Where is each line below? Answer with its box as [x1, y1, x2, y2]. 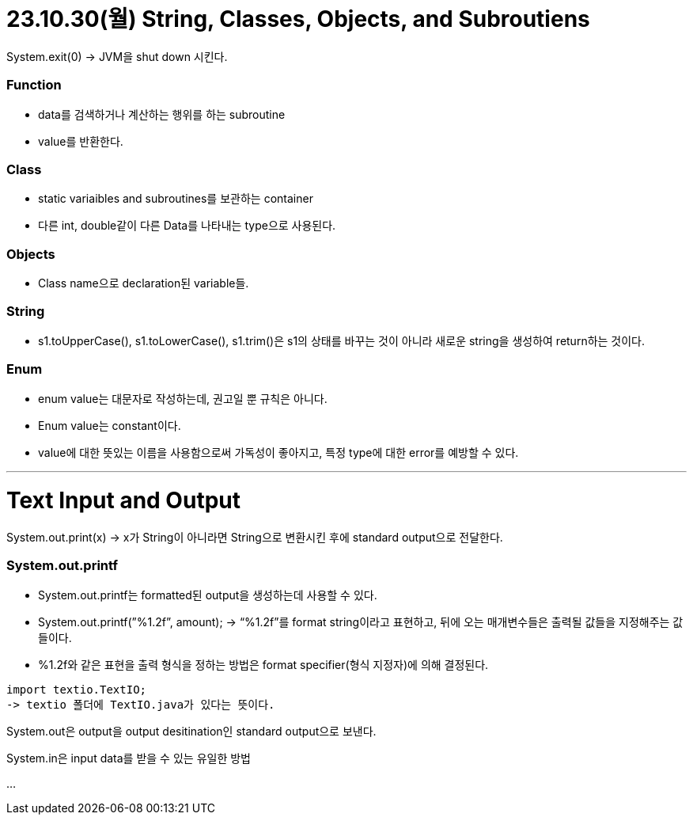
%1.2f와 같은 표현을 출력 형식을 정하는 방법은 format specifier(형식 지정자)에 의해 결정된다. [38, 657, 489, 671]
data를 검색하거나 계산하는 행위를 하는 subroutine [38, 107, 286, 121]
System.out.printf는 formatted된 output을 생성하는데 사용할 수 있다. [38, 587, 377, 602]
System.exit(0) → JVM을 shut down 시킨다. [6, 49, 228, 63]
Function [6, 77, 62, 93]
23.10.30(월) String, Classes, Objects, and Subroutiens [6, 6, 590, 32]
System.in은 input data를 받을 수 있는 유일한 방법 [6, 751, 251, 765]
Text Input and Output [6, 487, 240, 515]
